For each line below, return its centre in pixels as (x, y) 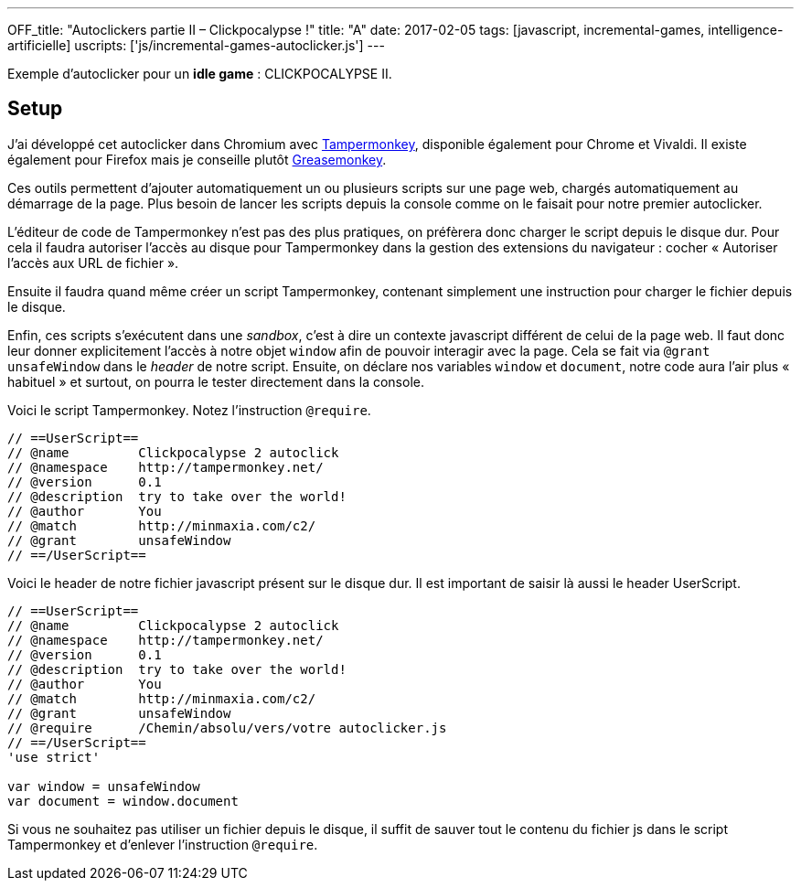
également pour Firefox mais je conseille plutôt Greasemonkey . (197, 159)
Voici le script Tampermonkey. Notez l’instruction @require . (189, 410)
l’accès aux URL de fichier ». (93, 262)
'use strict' (54, 757)
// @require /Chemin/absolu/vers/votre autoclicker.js (227, 728)
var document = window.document (123, 801)
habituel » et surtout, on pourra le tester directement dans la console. (216, 381)
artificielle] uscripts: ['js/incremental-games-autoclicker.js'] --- (196, 45)
